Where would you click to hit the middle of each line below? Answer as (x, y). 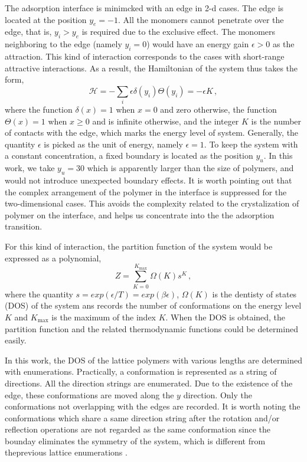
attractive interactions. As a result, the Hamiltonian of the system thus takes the (151, 68)
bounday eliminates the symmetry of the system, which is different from (135, 440)
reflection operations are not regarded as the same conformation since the (138, 429)
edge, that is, (28, 32)
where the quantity (39, 294)
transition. (24, 226)
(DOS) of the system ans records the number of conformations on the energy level (153, 305)
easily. (16, 340)
